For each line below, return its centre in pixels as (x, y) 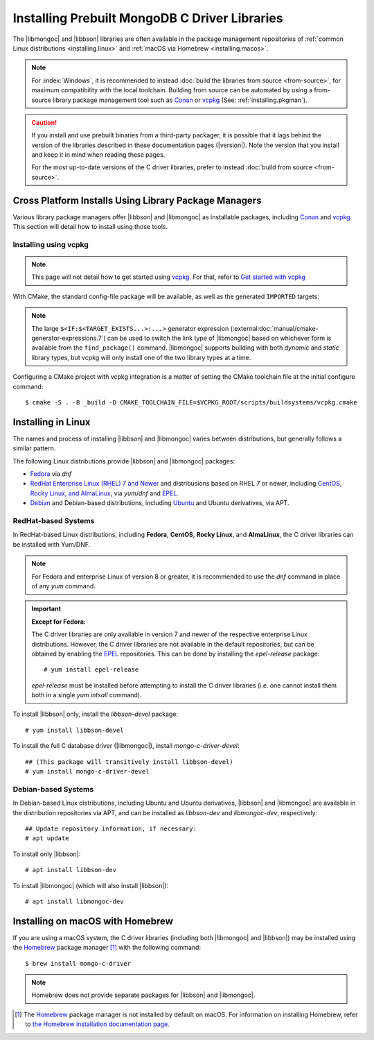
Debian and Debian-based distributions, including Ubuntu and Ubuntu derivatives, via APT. (160, 503)
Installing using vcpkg (51, 244)
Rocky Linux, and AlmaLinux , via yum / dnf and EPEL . (105, 493)
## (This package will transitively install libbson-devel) (129, 762)
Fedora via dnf (51, 474)
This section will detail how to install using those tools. (90, 227)
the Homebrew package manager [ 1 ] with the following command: (107, 948)
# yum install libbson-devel (74, 730)
